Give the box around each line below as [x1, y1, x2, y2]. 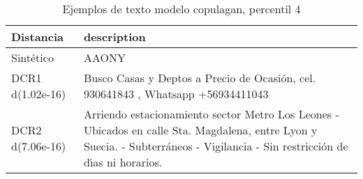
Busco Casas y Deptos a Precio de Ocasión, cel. [83, 70, 316, 86]
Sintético [11, 49, 54, 65]
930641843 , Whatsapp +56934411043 [83, 86, 269, 102]
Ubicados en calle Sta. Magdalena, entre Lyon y [83, 122, 318, 138]
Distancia [11, 29, 64, 45]
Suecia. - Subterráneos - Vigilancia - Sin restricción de [83, 138, 348, 154]
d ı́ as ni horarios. [83, 154, 163, 170]
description [83, 29, 146, 45]
